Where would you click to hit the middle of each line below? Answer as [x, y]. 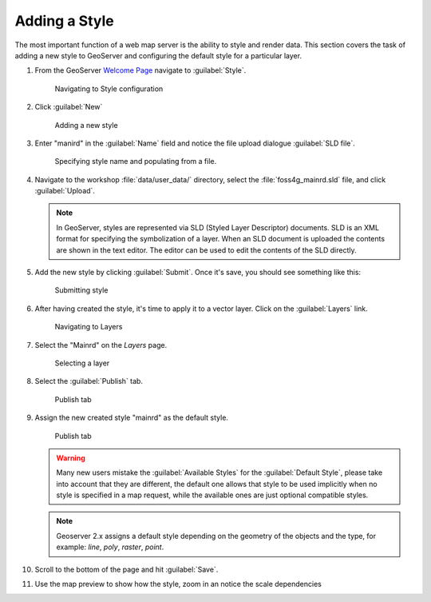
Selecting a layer [82, 363]
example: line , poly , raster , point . [110, 547]
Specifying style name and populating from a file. [136, 161]
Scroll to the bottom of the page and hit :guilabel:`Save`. [127, 569]
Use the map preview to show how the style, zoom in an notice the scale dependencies [178, 584]
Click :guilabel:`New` [69, 107]
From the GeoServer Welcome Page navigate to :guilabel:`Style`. [140, 70]
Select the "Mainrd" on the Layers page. [101, 345]
